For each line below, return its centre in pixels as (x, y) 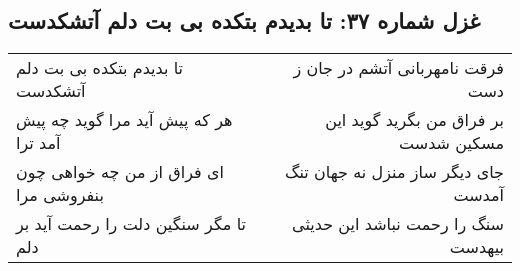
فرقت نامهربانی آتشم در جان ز (398, 68)
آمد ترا (38, 143)
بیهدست (476, 247)
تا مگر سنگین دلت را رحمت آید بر (131, 224)
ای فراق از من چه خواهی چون (120, 172)
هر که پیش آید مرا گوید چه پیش (124, 120)
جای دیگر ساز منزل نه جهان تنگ (394, 172)
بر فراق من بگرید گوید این (414, 120)
